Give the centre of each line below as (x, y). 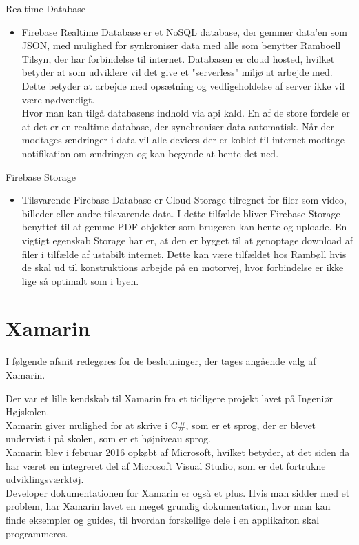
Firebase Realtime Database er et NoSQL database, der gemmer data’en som (184, 31)
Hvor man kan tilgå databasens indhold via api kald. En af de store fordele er (186, 113)
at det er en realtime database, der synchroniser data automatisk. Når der (178, 126)
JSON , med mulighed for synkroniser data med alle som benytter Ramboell (181, 45)
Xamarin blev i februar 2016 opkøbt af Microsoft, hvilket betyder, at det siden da (178, 452)
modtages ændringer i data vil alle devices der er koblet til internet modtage (183, 140)
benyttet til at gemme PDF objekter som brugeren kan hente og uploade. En (184, 227)
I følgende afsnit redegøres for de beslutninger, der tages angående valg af (161, 361)
